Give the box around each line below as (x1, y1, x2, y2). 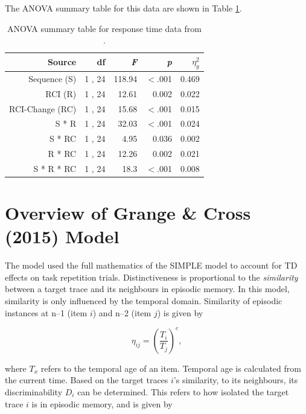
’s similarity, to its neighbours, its (173, 374, 298, 386)
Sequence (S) (28, 72, 77, 84)
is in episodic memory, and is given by (31, 397, 173, 410)
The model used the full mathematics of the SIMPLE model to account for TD (5, 259, 298, 272)
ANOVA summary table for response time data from (7, 22, 202, 34)
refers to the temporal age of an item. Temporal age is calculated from (40, 361, 301, 374)
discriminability (5, 385, 63, 398)
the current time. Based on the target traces (5, 374, 168, 386)
